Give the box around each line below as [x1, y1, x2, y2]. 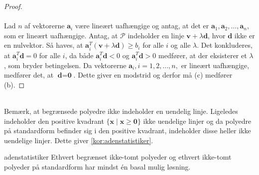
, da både [65, 50, 94, 60]
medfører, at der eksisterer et [158, 50, 247, 60]
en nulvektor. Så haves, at [4, 40, 83, 50]
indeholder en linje [128, 30, 184, 40]
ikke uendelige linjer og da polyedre [143, 115, 252, 126]
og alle [170, 40, 191, 50]
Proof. [4, 1, 22, 11]
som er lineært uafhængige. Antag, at [4, 30, 118, 40]
